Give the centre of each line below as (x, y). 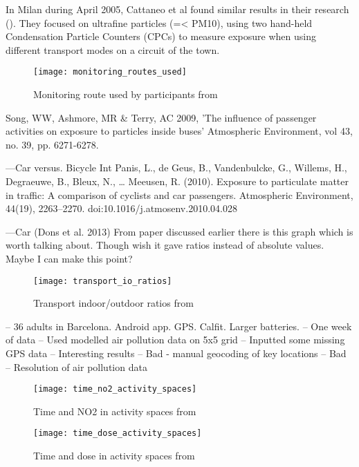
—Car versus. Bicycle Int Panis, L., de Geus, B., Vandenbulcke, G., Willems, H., (176, 168)
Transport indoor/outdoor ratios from (113, 303)
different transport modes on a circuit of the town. (113, 49)
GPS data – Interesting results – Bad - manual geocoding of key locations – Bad (176, 353)
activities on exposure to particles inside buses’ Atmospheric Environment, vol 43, (179, 131)
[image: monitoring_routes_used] (110, 72)
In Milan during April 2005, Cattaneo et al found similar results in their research (177, 9)
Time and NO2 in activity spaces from (115, 411)
